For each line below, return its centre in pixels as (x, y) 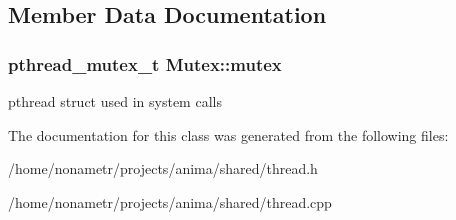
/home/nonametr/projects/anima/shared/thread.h (163, 168)
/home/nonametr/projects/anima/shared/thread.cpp (170, 201)
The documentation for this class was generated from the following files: (228, 134)
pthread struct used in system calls (115, 101)
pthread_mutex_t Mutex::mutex (145, 63)
